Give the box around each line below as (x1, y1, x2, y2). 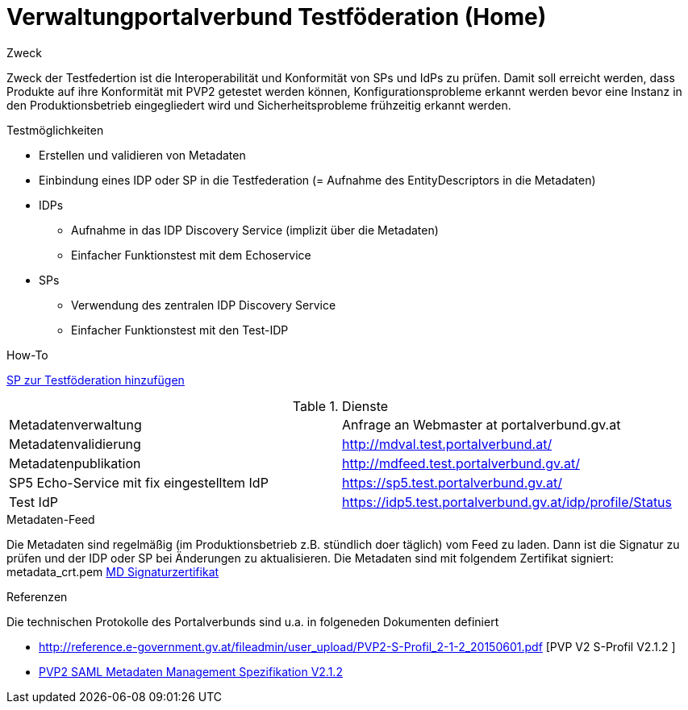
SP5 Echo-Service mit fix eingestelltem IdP (9, 474, 269, 491)
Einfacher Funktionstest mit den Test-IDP (71, 322, 289, 337)
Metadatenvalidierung (9, 435, 141, 452)
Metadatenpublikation (9, 455, 141, 471)
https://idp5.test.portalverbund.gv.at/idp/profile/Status (342, 493, 673, 510)
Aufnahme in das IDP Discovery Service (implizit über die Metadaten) (71, 222, 439, 237)
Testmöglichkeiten (6, 122, 104, 137)
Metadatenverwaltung (9, 416, 142, 433)
